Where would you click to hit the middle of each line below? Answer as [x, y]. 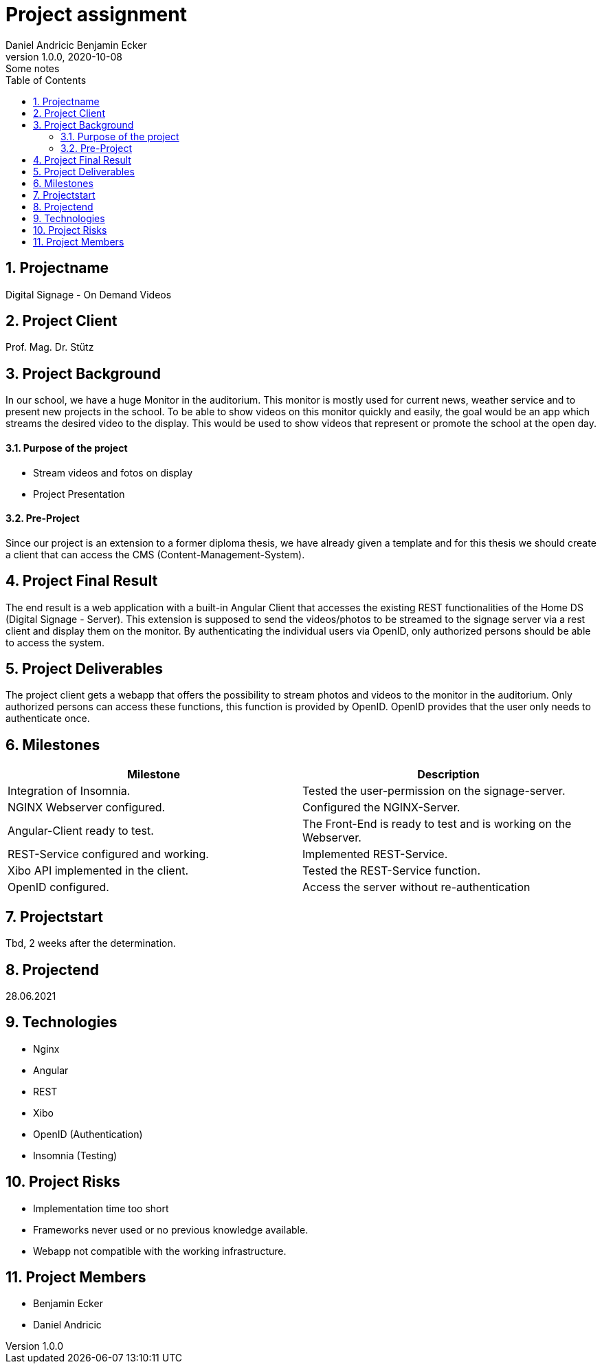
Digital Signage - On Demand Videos [89, 294]
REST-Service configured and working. [108, 854]
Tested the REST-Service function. [392, 871]
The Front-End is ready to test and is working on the [437, 824]
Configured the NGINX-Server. [381, 808]
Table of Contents [46, 80]
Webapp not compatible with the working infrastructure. [160, 1251]
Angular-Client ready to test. [81, 831]
